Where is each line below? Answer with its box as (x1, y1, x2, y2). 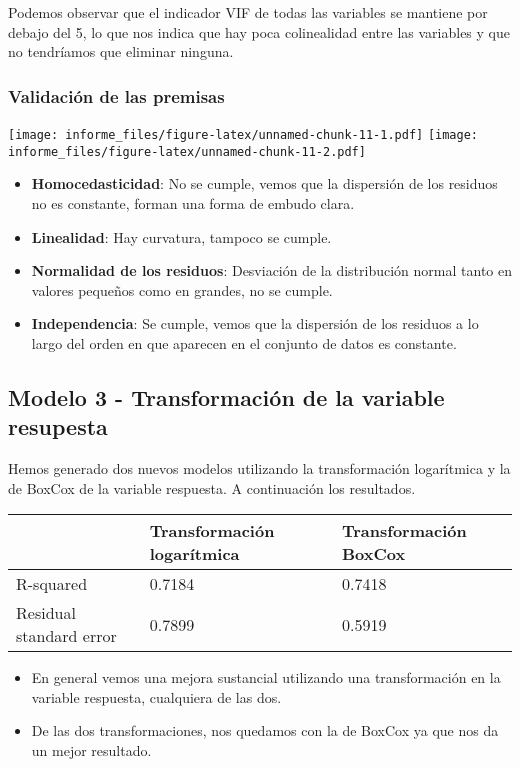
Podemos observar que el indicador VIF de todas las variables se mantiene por (8, 2, 488, 22)
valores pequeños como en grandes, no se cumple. (31, 279, 333, 300)
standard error (16, 624, 117, 648)
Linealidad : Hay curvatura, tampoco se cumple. (31, 226, 332, 247)
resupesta (8, 411, 108, 442)
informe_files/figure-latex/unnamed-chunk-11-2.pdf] (8, 144, 366, 159)
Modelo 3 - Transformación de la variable (8, 381, 445, 412)
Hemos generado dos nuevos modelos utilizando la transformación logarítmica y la (8, 458, 511, 479)
